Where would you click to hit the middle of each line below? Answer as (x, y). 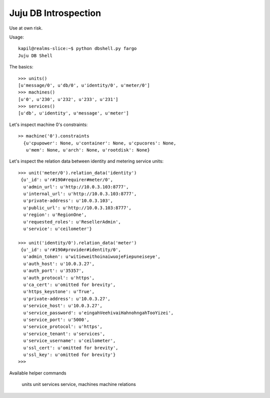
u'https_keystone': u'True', (59, 292)
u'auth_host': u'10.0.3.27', (59, 263)
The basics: (21, 67)
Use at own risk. (26, 28)
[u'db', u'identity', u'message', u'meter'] (74, 113)
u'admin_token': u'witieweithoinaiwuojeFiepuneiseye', (92, 257)
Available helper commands (38, 373)
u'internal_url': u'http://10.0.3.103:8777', (80, 193)
